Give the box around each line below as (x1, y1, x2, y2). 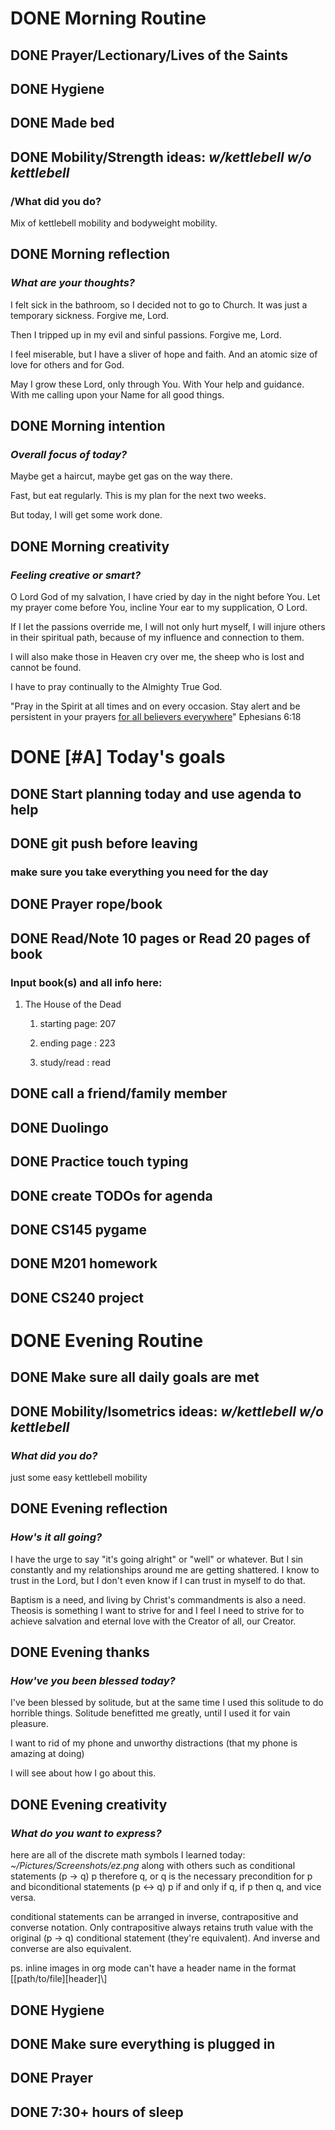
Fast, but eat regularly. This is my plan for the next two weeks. (10, 490, 267, 502)
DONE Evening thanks (10, 1644, 150, 1661)
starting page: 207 (39, 1018, 117, 1030)
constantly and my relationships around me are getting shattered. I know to (10, 1563, 320, 1576)
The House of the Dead (24, 998, 122, 1011)
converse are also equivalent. (10, 1943, 132, 1955)
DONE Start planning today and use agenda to (10, 785, 302, 802)
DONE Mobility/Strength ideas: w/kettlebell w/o (10, 148, 312, 166)
